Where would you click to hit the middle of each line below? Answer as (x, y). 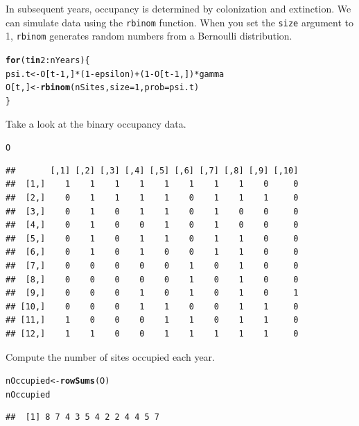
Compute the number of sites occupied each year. (110, 356)
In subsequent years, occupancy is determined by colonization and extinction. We (178, 8)
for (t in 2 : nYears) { (48, 60)
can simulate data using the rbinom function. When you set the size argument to (179, 22)
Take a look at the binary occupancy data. (96, 123)
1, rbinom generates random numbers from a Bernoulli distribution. (149, 36)
